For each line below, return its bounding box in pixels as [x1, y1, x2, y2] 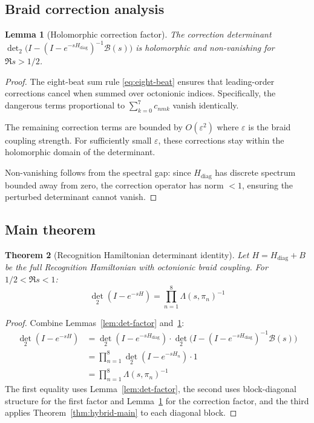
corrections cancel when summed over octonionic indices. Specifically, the [5, 87, 276, 99]
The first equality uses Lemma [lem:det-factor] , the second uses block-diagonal [5, 382, 296, 395]
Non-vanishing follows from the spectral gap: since [5, 166, 191, 179]
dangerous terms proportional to [5, 99, 125, 112]
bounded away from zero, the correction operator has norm [5, 178, 224, 191]
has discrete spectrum [215, 166, 296, 179]
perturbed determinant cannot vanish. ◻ [5, 190, 157, 203]
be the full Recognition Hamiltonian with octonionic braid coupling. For [5, 261, 268, 273]
